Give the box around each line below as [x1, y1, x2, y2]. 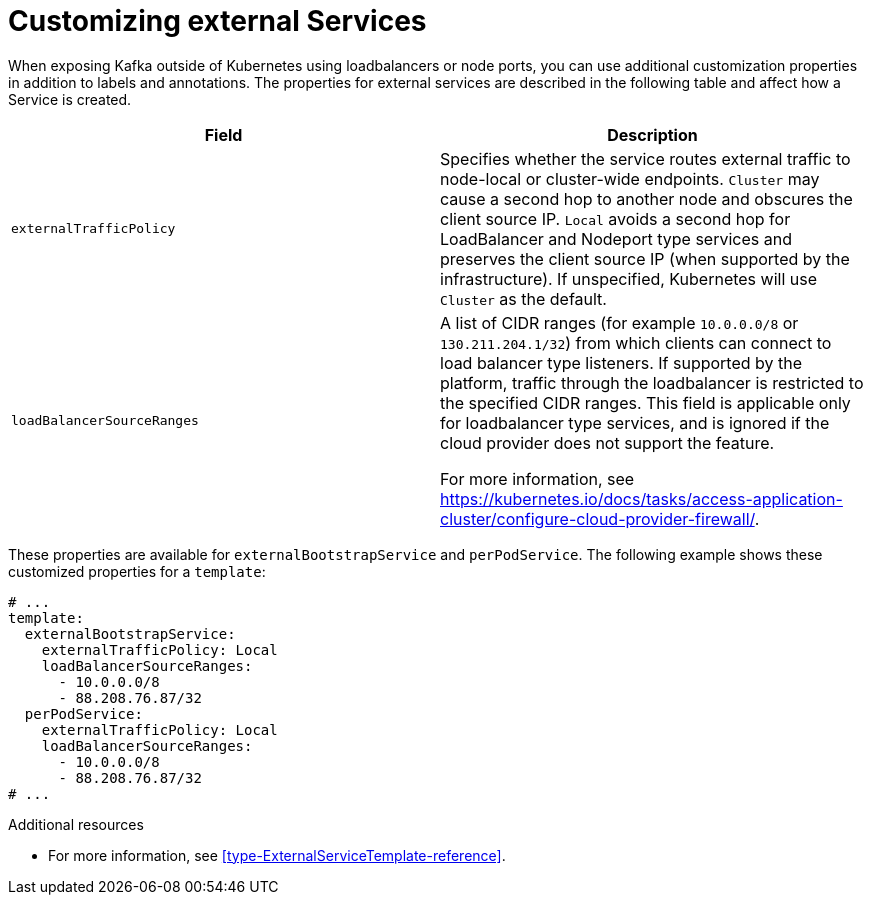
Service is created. [8, 90, 132, 108]
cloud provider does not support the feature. [440, 432, 775, 453]
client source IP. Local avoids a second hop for [440, 208, 791, 229]
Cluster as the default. [440, 288, 607, 309]
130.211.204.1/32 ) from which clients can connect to [440, 332, 832, 353]
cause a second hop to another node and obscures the [440, 188, 853, 209]
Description [607, 124, 698, 145]
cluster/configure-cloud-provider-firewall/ [440, 508, 755, 529]
